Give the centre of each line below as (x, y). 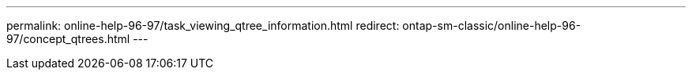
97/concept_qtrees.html (68, 39)
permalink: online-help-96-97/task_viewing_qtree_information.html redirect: (203, 25)
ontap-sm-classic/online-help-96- (492, 25)
